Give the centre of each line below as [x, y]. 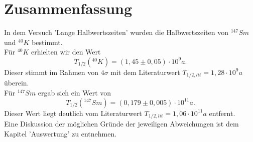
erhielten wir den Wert [66, 52]
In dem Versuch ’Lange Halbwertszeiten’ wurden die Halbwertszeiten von [116, 32]
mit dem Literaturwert [145, 72]
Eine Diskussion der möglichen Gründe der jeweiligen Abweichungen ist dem [121, 123]
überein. [17, 83]
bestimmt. [47, 42]
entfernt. [222, 113]
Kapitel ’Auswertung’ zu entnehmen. [60, 133]
